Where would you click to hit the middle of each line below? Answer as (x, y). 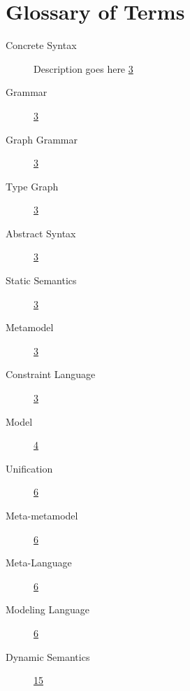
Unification (29, 468)
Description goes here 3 (83, 68)
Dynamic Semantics (48, 656)
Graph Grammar (42, 139)
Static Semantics (41, 280)
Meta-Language (39, 563)
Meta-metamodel (42, 515)
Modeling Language (47, 609)
